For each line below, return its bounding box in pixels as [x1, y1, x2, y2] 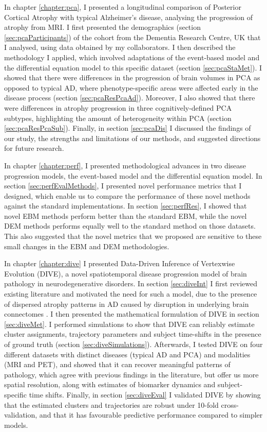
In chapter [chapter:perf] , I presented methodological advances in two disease [4, 160, 246, 170]
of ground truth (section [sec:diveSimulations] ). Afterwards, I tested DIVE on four [4, 339, 263, 349]
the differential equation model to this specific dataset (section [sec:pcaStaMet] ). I [4, 62, 262, 73]
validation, [4, 409, 37, 420]
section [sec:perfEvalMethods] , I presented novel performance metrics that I [4, 180, 242, 191]
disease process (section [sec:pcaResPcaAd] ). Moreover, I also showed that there [4, 92, 255, 103]
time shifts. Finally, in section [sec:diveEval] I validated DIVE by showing [29, 389, 261, 400]
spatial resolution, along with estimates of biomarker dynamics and [4, 379, 216, 390]
